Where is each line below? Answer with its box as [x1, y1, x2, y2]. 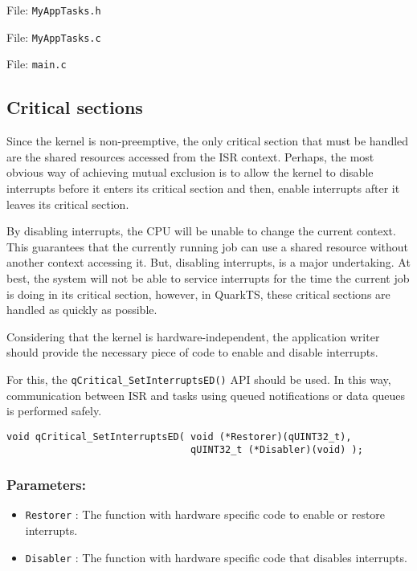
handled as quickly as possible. [6, 301, 157, 318]
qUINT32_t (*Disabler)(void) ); [190, 444, 363, 456]
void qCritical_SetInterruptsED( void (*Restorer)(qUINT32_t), [6, 430, 352, 443]
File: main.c [6, 55, 67, 72]
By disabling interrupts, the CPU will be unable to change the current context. [6, 222, 396, 239]
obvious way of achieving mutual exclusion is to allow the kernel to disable [6, 164, 374, 181]
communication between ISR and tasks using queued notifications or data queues [6, 386, 406, 403]
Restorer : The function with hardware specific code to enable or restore [25, 506, 386, 523]
